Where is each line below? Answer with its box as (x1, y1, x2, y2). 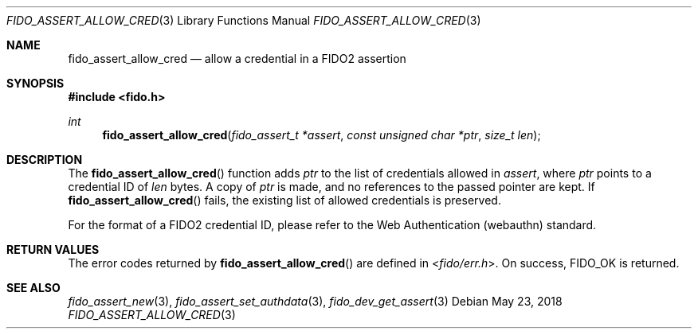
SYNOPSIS (6, 76, 65, 90)
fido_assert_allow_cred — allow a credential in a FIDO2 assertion (68, 52, 406, 65)
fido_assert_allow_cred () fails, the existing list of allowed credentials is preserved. (68, 193, 501, 207)
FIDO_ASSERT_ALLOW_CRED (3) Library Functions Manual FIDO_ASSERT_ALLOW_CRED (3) (6, 14, 481, 27)
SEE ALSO (6, 281, 61, 294)
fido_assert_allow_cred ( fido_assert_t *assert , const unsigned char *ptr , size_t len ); (102, 128, 541, 142)
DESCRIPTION (6, 153, 83, 166)
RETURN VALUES (6, 243, 100, 256)
